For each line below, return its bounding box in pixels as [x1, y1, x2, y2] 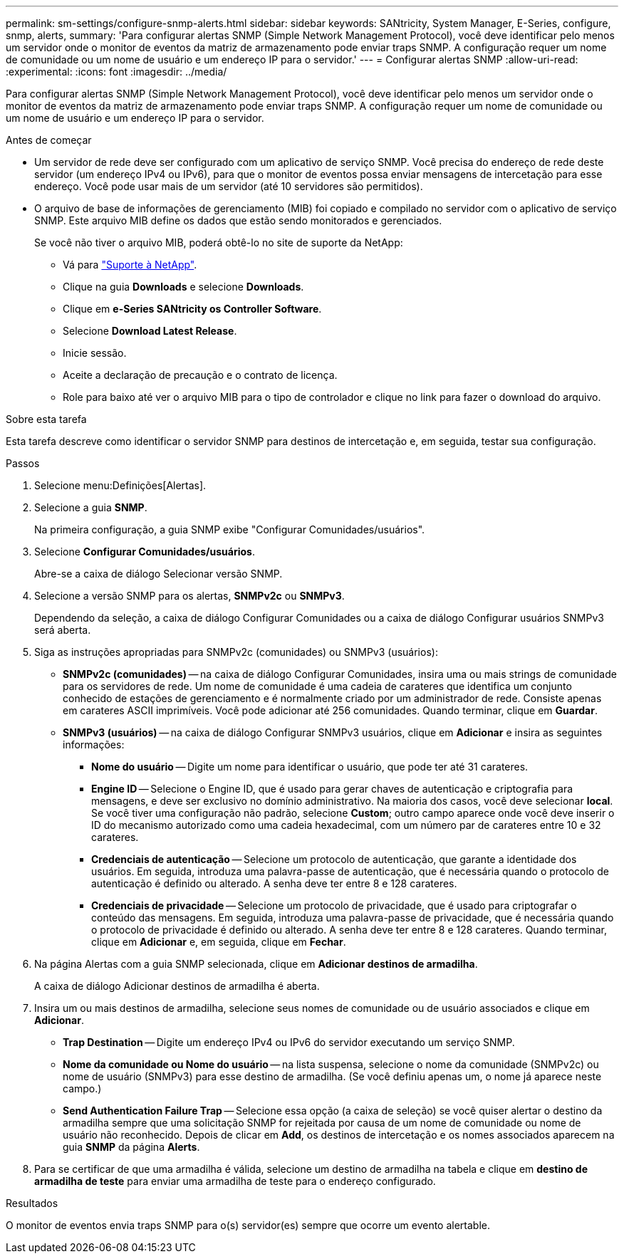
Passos [6, 457, 40, 469]
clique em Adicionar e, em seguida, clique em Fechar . [91, 936, 346, 948]
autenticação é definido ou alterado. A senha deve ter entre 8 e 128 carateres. [91, 877, 457, 889]
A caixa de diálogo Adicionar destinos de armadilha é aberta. [34, 980, 320, 992]
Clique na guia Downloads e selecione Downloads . [63, 281, 304, 293]
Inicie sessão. [63, 347, 127, 359]
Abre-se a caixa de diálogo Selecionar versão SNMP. [34, 568, 283, 580]
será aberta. [34, 624, 91, 636]
